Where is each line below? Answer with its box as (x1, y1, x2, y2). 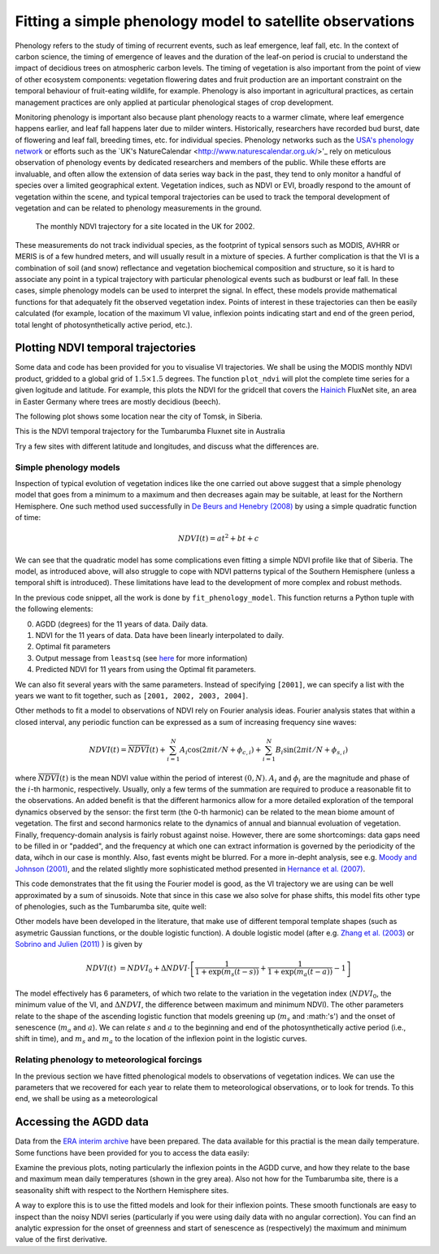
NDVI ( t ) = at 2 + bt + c (177, 532, 259, 544)
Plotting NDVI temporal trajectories (15, 341, 197, 355)
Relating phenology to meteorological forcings (15, 1054, 202, 1065)
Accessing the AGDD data (15, 1115, 150, 1129)
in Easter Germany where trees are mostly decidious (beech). (15, 397, 221, 406)
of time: (15, 513, 41, 523)
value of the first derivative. (15, 1234, 107, 1244)
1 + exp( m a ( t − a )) (267, 967, 333, 978)
